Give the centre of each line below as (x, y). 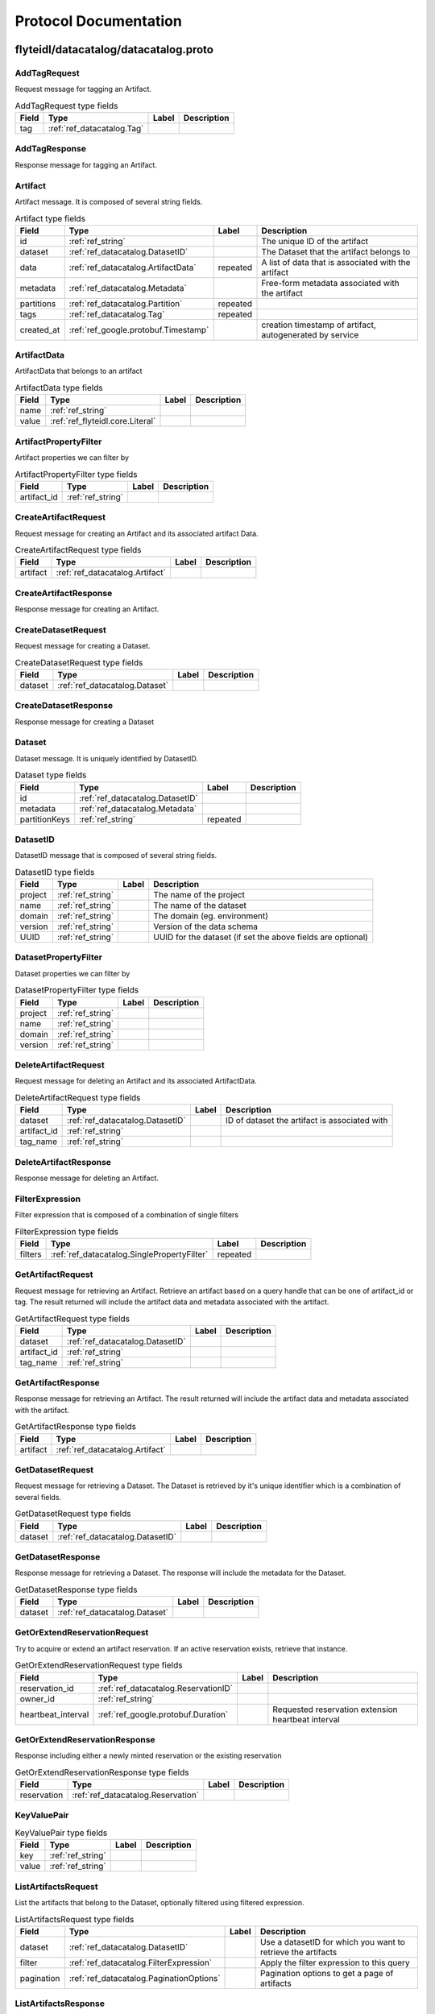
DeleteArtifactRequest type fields (78, 1097)
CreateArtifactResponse (64, 593)
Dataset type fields (51, 775)
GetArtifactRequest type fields (72, 1319)
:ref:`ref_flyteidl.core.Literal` (103, 421)
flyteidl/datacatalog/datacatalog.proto (114, 50)
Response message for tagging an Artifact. (86, 164)
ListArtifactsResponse (60, 2004)
